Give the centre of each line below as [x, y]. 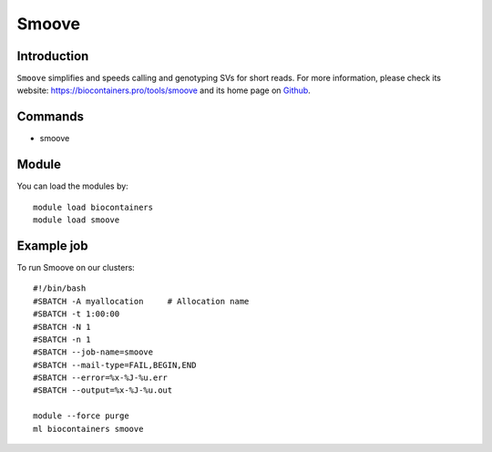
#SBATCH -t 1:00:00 [77, 314]
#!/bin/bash [60, 288]
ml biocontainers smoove [88, 429]
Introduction [53, 56]
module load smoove [77, 220]
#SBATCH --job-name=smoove [93, 352]
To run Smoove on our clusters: [76, 267]
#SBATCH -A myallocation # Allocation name [141, 301]
